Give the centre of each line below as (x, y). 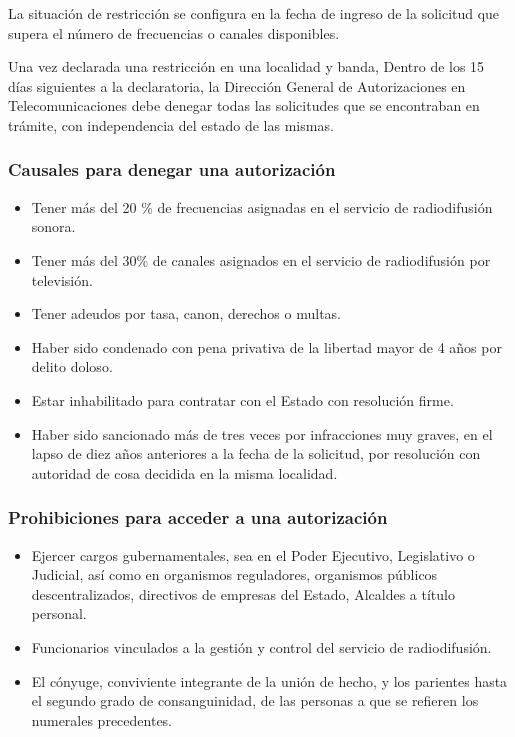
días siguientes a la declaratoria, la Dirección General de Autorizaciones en (237, 85)
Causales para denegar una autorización (172, 169)
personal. (59, 613)
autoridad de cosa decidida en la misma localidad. (184, 472)
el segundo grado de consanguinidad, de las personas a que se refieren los (255, 700)
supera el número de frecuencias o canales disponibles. (174, 32)
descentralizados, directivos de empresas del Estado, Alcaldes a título (243, 593)
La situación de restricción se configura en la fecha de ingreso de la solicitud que (254, 13)
